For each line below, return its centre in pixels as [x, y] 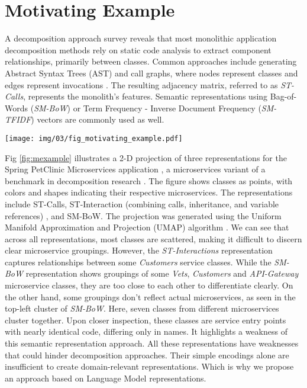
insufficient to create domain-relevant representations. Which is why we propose [149, 366]
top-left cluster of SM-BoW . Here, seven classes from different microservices [142, 308]
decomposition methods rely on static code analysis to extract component [138, 49]
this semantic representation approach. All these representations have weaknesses [152, 343]
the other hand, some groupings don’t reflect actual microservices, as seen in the [150, 296]
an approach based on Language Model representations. [106, 378]
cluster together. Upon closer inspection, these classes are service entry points [146, 320]
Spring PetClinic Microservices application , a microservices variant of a [135, 169]
